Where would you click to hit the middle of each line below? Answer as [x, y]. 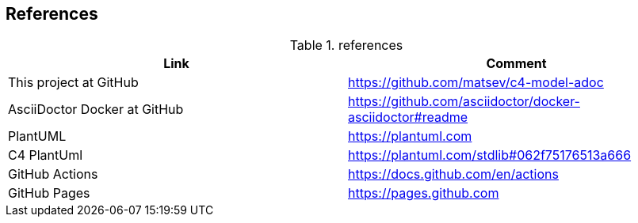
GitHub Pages [49, 193]
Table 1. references [346, 45]
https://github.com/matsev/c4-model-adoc [476, 83]
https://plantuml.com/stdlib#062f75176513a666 [490, 155]
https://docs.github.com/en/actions [453, 174]
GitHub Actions [53, 174]
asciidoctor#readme [408, 117]
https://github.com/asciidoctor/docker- [464, 102]
